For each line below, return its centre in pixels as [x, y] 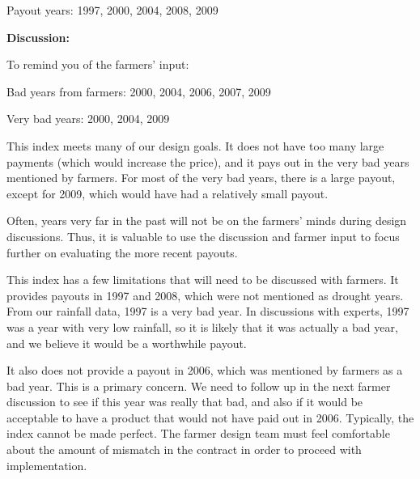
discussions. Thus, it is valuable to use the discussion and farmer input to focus [203, 236]
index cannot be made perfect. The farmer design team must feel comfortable [198, 433]
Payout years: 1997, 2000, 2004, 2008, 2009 [112, 10]
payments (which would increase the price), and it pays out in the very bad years [208, 161]
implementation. [47, 465]
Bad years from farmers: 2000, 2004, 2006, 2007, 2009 [139, 91]
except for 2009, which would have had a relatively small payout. [168, 193]
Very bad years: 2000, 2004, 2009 [88, 119]
